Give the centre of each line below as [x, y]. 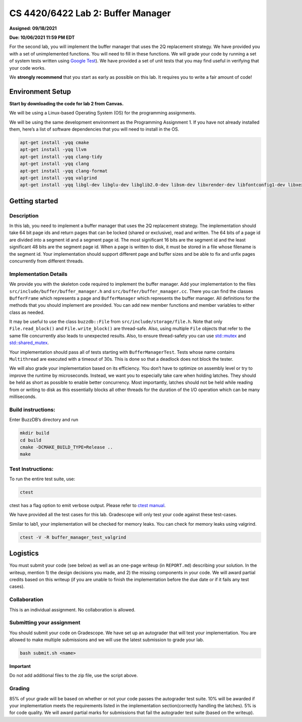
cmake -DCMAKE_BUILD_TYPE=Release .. [66, 447]
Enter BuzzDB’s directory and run [44, 420]
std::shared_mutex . [29, 343]
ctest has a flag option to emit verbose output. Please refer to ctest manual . [88, 505]
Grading [19, 689]
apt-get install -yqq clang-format [64, 171]
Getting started [34, 201]
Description [24, 215]
